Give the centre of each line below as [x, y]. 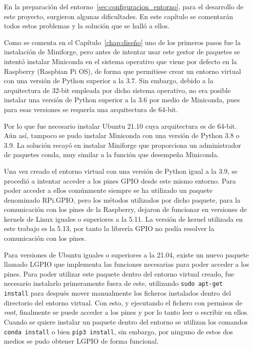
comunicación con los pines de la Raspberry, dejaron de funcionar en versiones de [125, 209]
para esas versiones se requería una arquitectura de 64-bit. [91, 109]
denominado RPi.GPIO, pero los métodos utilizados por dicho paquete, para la [122, 199]
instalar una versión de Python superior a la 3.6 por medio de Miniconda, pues [122, 100]
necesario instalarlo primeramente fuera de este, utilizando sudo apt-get [113, 283]
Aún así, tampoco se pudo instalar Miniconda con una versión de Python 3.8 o [122, 135]
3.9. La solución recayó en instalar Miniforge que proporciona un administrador [123, 145]
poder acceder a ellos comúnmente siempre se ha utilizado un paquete [108, 190]
